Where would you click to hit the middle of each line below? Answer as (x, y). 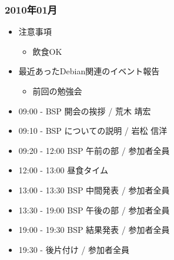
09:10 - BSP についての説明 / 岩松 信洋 (93, 131)
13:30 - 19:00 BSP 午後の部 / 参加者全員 (94, 210)
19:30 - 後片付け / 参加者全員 (74, 249)
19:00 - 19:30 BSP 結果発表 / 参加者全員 (94, 230)
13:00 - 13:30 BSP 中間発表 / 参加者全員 (94, 190)
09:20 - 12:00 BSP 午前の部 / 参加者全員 (94, 150)
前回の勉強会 (57, 91)
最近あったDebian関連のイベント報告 (89, 71)
